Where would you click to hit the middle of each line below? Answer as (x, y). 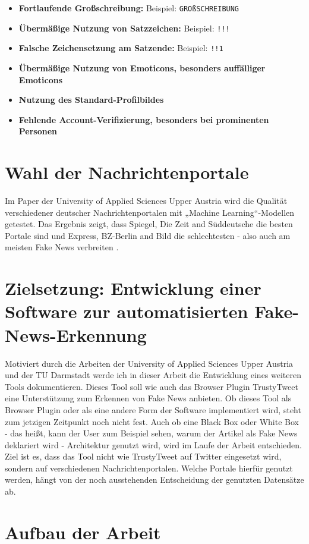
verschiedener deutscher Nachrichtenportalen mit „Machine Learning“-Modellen (150, 212)
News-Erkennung (76, 334)
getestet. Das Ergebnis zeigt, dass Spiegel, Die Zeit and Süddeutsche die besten (149, 224)
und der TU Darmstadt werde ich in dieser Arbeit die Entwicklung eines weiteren (153, 375)
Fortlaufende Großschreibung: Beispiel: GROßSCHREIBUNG (129, 8)
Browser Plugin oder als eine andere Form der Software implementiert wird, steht (153, 409)
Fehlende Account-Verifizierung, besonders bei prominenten (144, 119)
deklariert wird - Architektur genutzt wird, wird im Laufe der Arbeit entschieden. (153, 444)
